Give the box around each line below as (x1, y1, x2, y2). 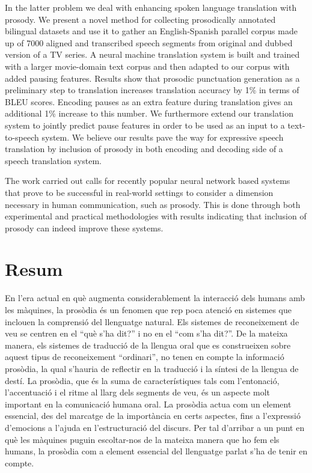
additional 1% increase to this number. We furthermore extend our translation (5, 107, 294, 120)
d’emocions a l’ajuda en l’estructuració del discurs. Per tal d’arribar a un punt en (5, 421, 305, 433)
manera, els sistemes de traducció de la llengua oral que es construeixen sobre (5, 338, 291, 351)
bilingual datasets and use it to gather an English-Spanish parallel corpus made (5, 25, 298, 37)
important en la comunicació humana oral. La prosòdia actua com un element (5, 397, 292, 410)
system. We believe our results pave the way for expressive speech (41, 130, 284, 143)
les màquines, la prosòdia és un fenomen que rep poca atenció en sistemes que (5, 304, 292, 316)
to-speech (5, 130, 39, 143)
